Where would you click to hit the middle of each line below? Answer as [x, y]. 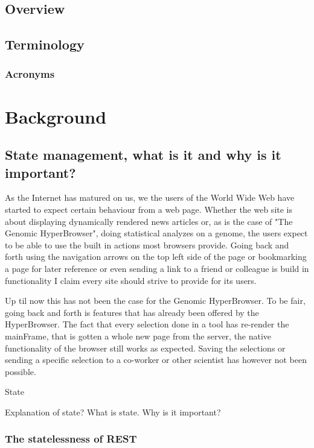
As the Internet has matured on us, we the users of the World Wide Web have [150, 197]
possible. [21, 371]
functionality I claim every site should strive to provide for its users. [131, 280]
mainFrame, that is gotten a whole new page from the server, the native [138, 336]
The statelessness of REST [71, 439]
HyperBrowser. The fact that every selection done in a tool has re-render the [147, 324]
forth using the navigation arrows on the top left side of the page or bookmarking [156, 257]
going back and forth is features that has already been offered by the [132, 312]
